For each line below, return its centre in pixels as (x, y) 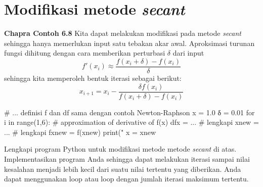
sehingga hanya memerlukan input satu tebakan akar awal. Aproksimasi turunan (129, 43)
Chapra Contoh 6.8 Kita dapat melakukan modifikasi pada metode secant (123, 33)
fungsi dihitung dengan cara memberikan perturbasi (85, 53)
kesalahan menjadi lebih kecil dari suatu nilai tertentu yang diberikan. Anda (123, 169)
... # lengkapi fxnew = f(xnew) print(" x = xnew (80, 132)
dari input (188, 53)
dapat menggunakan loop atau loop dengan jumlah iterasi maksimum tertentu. (126, 179)
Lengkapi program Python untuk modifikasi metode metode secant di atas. (120, 149)
